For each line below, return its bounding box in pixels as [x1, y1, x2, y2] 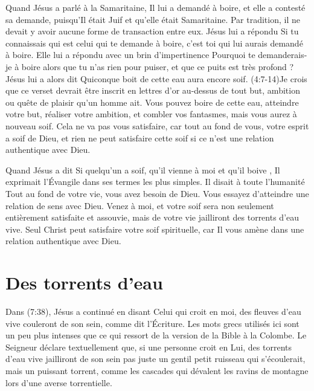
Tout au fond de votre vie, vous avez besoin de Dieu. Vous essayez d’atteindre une [5, 187, 309, 199]
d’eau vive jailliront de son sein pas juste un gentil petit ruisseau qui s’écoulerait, [5, 352, 306, 365]
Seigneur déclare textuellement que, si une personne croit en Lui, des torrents [5, 340, 292, 353]
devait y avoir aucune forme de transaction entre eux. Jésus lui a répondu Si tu [5, 25, 299, 37]
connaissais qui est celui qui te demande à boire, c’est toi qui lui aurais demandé [5, 36, 303, 49]
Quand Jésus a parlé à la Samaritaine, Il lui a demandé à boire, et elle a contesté [5, 1, 306, 13]
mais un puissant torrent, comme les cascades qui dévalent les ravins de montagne [5, 364, 309, 376]
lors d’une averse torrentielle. [5, 376, 112, 389]
